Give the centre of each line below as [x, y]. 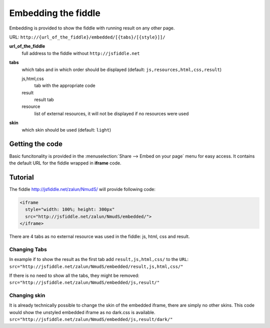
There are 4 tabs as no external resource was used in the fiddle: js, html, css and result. [99, 236]
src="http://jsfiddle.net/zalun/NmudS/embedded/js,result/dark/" [91, 319]
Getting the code [36, 144]
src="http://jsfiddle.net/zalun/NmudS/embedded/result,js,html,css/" [96, 266]
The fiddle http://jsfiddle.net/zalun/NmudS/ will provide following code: [82, 189]
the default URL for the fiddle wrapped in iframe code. [65, 163]
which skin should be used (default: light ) [66, 129]
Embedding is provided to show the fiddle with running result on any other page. [92, 28]
